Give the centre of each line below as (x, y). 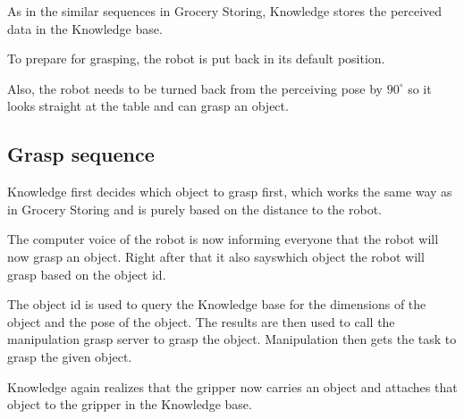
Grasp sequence (81, 154)
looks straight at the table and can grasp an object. (148, 106)
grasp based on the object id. (87, 274)
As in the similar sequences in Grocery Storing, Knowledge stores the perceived (225, 11)
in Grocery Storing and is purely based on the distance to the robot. (195, 209)
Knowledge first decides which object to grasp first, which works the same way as (230, 192)
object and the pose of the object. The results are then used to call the (201, 321)
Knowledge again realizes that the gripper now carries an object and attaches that (232, 386)
